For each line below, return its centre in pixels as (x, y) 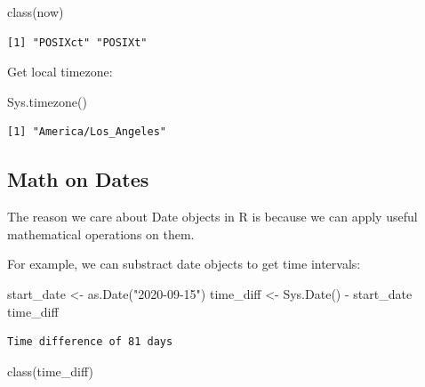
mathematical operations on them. (101, 234)
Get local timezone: (60, 72)
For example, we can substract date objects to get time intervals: (184, 264)
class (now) (36, 12)
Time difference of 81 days (90, 342)
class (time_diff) (50, 371)
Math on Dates (78, 179)
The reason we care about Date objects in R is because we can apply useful (212, 217)
